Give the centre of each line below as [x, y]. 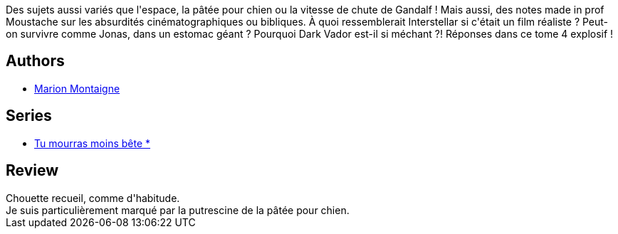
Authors [35, 61]
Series [29, 116]
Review [32, 171]
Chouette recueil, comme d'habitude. [93, 198]
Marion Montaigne [77, 88]
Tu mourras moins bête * [93, 143]
